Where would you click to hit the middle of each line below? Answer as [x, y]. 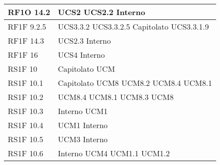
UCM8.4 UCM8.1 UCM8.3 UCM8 [116, 97]
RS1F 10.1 [25, 83]
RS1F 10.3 [25, 111]
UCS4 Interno [81, 55]
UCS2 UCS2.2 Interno [102, 12]
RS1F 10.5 [25, 139]
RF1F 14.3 [26, 41]
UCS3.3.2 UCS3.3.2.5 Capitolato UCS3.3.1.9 [133, 26]
